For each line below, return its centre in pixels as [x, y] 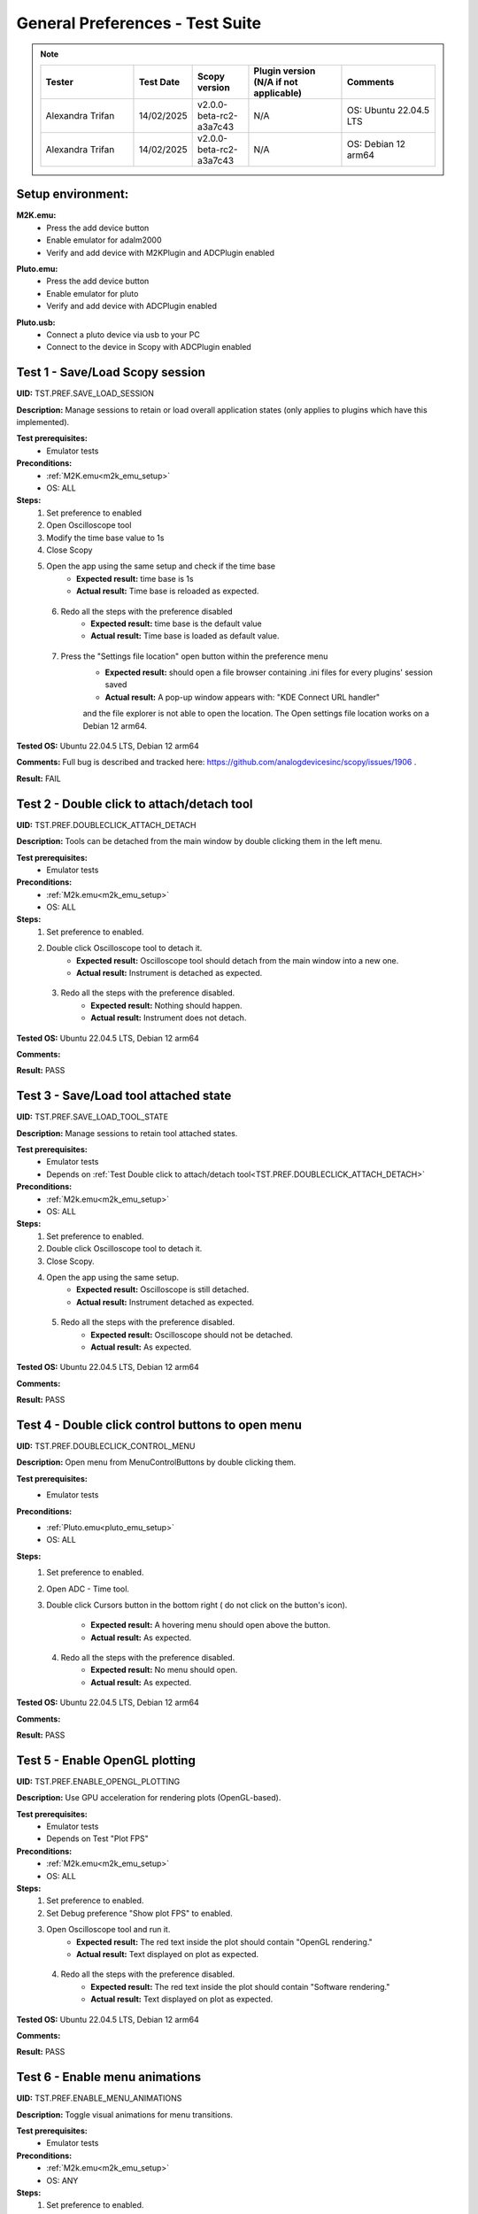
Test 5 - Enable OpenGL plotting [106, 1760]
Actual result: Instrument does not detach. [169, 1018]
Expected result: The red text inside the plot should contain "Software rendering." [240, 1986]
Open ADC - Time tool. [88, 1589]
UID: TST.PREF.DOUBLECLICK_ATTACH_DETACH [106, 824]
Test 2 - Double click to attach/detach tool [135, 804]
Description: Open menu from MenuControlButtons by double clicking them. [156, 1462]
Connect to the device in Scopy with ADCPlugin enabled [149, 347]
